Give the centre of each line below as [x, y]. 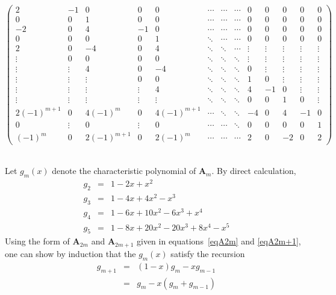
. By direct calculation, [254, 171]
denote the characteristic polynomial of [124, 171]
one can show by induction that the [70, 253]
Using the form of [37, 241]
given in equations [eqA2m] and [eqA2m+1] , [219, 241]
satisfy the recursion [208, 253]
